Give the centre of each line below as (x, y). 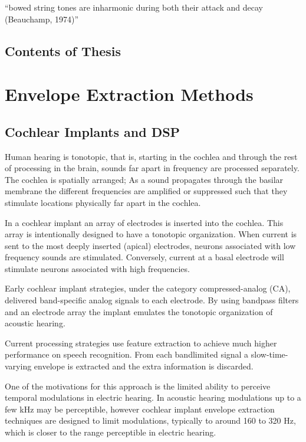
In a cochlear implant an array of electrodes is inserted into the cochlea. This (144, 222)
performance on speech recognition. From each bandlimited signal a (127, 354)
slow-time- (269, 354)
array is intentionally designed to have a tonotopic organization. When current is (151, 234)
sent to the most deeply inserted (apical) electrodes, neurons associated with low (150, 245)
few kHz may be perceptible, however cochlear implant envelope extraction (140, 409)
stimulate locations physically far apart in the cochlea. (103, 202)
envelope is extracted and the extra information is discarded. (144, 366)
